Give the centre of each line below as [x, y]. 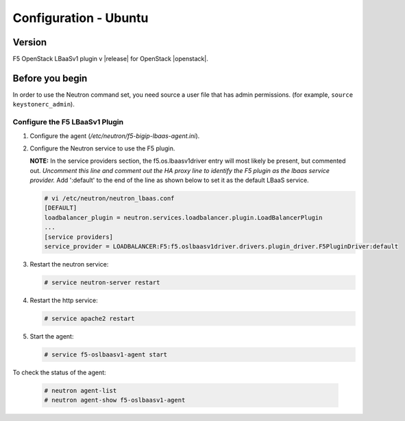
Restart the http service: [64, 300]
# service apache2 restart [89, 318]
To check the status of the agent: [59, 372]
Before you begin [50, 78]
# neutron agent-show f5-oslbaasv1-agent [115, 400]
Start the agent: [52, 336]
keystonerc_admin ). [44, 104]
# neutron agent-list [81, 390]
